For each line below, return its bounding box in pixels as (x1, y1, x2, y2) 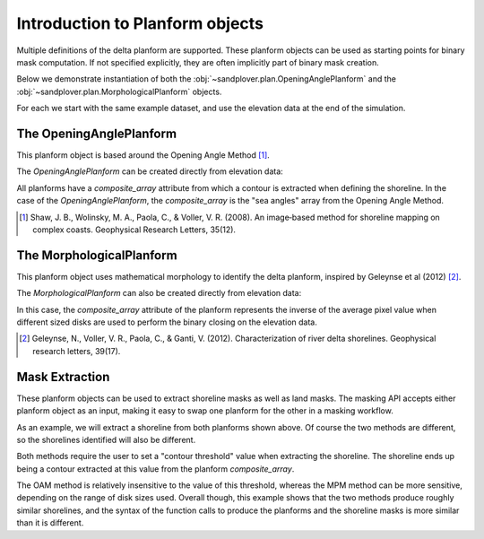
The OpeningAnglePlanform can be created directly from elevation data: (16, 166, 284, 177)
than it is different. (16, 517, 84, 528)
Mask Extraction (16, 369, 110, 385)
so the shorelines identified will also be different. (16, 434, 196, 445)
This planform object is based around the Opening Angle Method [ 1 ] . (16, 150, 271, 161)
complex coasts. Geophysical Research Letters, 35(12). (32, 224, 237, 235)
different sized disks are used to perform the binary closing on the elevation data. (16, 317, 317, 327)
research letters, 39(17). (32, 345, 121, 356)
